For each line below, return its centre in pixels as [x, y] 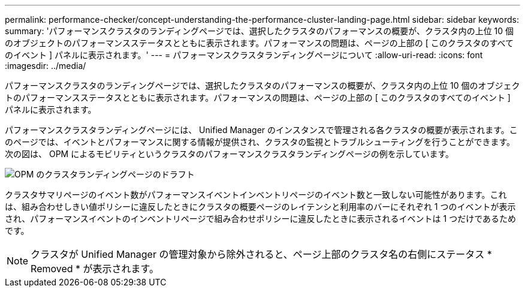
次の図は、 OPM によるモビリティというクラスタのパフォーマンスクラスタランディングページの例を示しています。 [229, 154]
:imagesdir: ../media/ [46, 66]
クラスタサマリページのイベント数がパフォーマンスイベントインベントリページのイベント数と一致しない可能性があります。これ [256, 195]
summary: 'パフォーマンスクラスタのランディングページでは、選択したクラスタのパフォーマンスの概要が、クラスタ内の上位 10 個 [260, 31]
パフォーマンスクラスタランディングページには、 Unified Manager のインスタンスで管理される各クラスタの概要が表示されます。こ [261, 130]
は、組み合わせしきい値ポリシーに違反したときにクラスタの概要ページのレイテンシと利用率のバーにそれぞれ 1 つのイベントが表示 [260, 207]
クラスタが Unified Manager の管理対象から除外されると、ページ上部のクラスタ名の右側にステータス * [261, 254]
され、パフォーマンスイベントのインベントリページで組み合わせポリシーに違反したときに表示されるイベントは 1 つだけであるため [261, 219]
